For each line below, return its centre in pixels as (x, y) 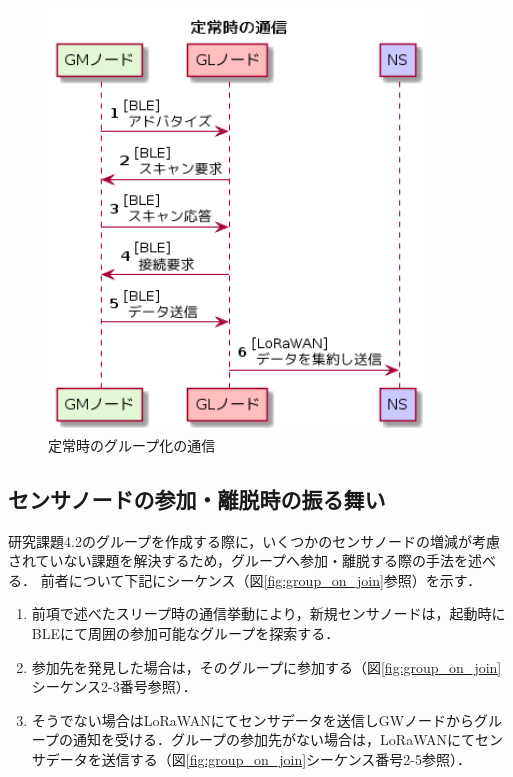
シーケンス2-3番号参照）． (114, 686)
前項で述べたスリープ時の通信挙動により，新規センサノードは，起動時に (268, 613)
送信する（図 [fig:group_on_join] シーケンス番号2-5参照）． (286, 758)
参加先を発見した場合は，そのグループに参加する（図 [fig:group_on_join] (266, 666)
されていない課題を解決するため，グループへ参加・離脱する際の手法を (238, 560)
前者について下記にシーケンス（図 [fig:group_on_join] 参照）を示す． (261, 579)
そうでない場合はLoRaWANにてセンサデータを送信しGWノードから (253, 719)
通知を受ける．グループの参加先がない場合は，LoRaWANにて (274, 739)
